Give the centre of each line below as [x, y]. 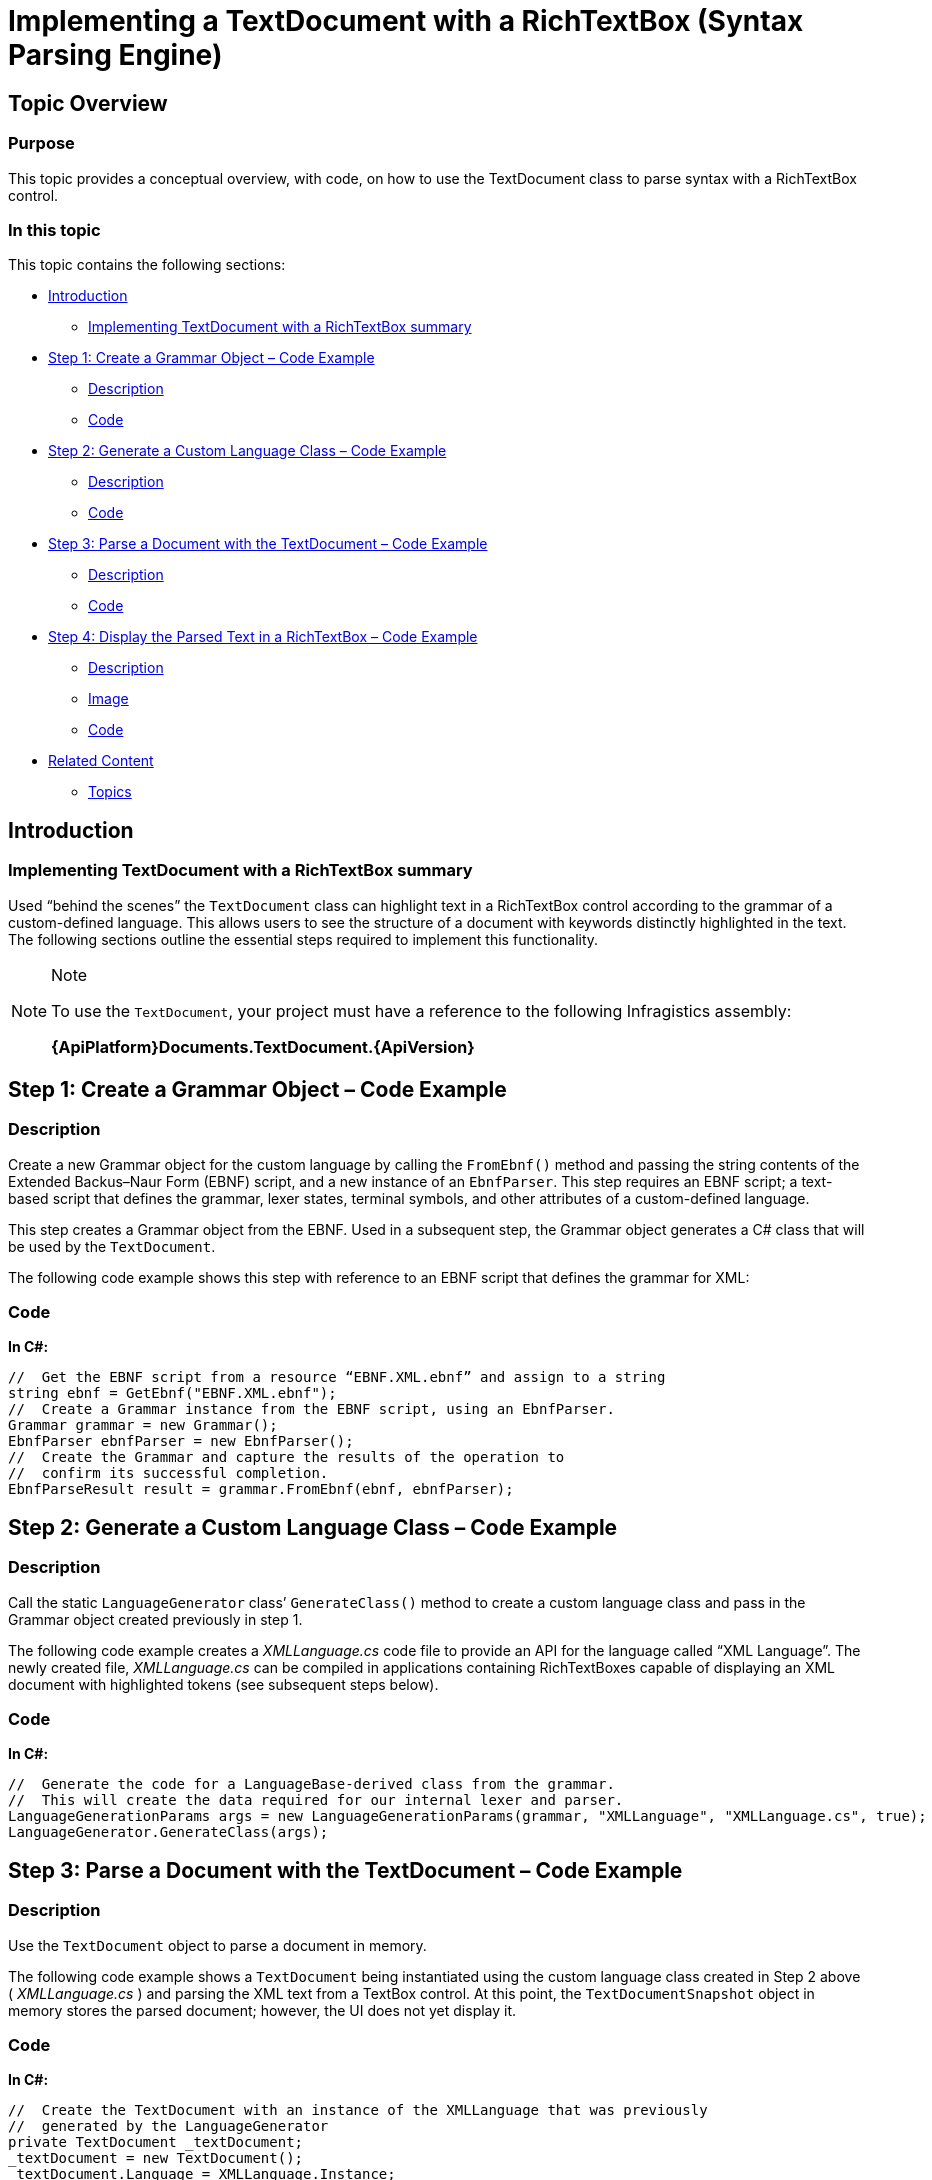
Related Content [101, 761]
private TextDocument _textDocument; [156, 2142]
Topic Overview [88, 103]
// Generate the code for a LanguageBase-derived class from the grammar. [311, 1784]
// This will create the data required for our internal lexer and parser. [316, 1800]
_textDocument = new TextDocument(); [156, 2158]
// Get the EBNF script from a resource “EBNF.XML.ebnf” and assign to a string [337, 1377]
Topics [110, 792]
